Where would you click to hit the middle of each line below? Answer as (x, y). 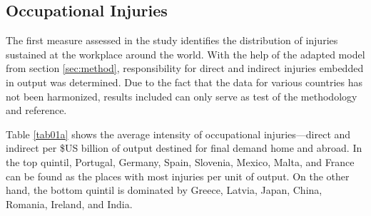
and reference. (36, 110)
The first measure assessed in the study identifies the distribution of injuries (172, 40)
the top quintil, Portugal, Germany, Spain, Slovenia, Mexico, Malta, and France (180, 161)
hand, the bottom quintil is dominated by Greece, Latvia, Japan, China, (164, 190)
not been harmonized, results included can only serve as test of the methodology (182, 96)
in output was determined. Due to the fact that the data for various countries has (184, 82)
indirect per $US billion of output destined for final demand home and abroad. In (184, 148)
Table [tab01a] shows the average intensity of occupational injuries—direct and (178, 134)
